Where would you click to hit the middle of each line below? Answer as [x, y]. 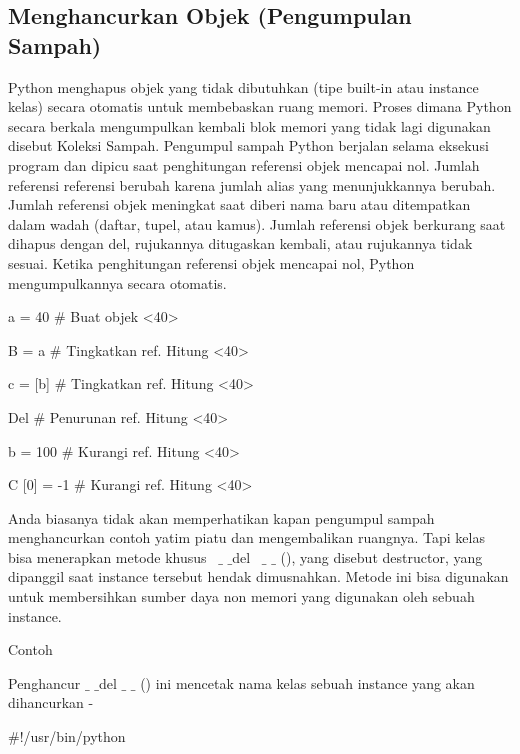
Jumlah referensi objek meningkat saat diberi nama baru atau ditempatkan [239, 204]
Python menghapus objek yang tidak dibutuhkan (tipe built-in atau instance [243, 86]
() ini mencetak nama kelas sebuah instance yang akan [307, 682]
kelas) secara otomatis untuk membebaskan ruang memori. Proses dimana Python [260, 106]
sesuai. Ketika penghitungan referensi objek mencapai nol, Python [211, 262]
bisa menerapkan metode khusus [107, 556]
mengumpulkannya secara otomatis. [117, 282]
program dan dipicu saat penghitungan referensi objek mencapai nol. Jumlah [244, 164]
